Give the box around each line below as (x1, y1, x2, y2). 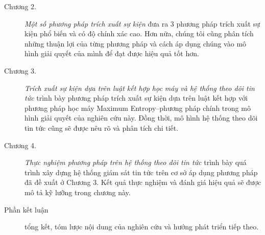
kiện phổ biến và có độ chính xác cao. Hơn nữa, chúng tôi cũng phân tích (25, 28, 254, 39)
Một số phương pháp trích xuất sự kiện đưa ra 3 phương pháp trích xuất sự (25, 18, 260, 29)
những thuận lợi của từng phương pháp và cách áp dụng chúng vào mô (25, 38, 247, 49)
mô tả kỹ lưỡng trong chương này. (25, 186, 131, 197)
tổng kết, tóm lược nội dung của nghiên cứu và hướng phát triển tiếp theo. (25, 221, 259, 232)
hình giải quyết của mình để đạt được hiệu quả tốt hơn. (25, 48, 199, 59)
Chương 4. (4, 139, 37, 150)
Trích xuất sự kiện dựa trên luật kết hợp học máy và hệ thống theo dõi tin (25, 82, 255, 93)
